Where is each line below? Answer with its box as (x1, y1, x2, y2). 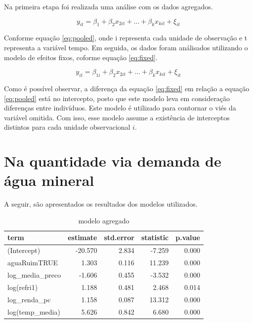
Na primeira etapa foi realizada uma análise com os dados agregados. (4, 1, 213, 11)
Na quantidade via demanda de (4, 151, 221, 171)
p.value (175, 232, 200, 243)
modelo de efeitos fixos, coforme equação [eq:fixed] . (4, 52, 158, 62)
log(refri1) (7, 282, 38, 292)
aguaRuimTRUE (7, 257, 58, 268)
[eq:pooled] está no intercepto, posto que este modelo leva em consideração (4, 93, 230, 103)
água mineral (4, 170, 94, 190)
